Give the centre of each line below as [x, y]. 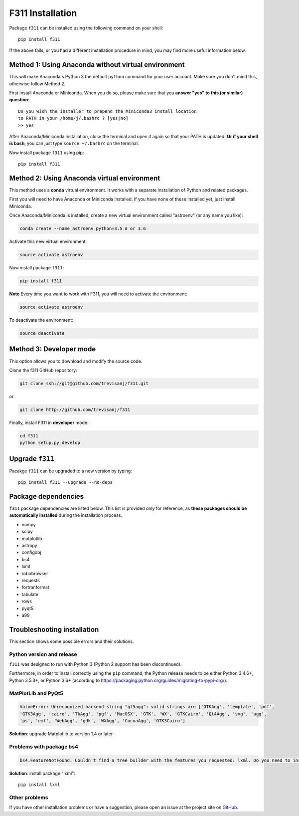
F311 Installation [43, 13]
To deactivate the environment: [41, 320]
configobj [32, 552]
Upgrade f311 [32, 459]
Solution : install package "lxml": [42, 773]
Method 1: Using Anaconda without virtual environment [97, 65]
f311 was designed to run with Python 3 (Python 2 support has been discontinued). [95, 664]
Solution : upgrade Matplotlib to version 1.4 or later [61, 734]
